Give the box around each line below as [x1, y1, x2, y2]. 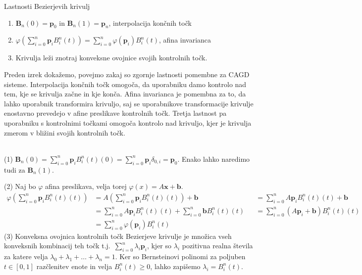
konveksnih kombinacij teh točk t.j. [4, 240, 110, 251]
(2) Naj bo [4, 181, 36, 191]
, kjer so [147, 240, 172, 251]
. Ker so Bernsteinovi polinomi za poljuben [115, 251, 246, 262]
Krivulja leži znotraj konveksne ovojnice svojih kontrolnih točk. [15, 52, 207, 63]
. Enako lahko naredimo [177, 153, 250, 164]
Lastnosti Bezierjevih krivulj [4, 1, 90, 11]
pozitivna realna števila [182, 240, 253, 251]
